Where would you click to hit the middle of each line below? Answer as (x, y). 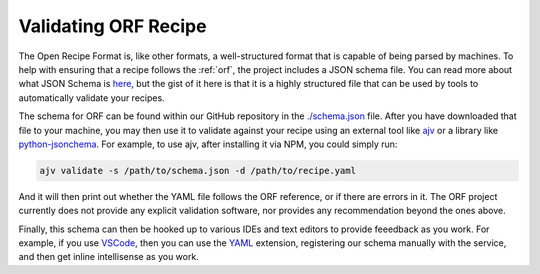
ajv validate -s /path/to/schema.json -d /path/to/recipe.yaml (198, 170)
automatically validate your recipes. (91, 97)
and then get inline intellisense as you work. (108, 257)
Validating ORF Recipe (112, 26)
